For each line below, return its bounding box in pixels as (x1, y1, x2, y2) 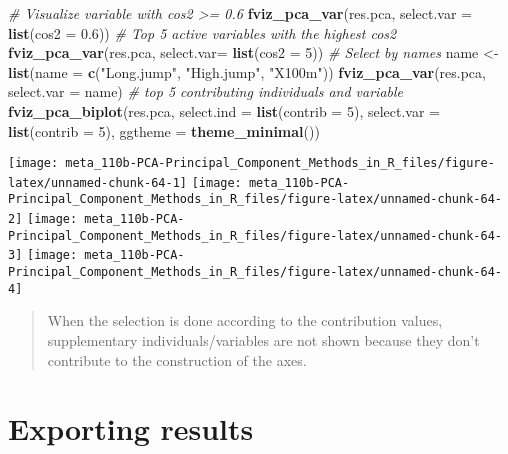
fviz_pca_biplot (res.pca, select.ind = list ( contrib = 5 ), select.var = (8, 100, 440, 121)
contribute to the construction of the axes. (47, 349, 307, 370)
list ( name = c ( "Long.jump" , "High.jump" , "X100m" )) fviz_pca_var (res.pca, (8, 61, 486, 82)
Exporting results (8, 408, 254, 449)
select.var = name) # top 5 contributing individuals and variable (8, 81, 404, 102)
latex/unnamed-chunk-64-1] (8, 175, 187, 190)
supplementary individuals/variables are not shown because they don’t (47, 330, 480, 350)
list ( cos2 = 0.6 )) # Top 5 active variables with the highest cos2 (8, 22, 397, 43)
